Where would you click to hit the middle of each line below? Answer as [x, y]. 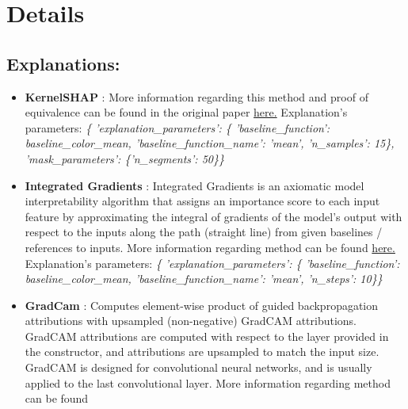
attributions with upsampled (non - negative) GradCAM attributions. [191, 321]
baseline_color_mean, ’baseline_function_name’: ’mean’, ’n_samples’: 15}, [210, 143]
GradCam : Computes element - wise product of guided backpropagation [202, 305]
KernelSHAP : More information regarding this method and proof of [196, 96]
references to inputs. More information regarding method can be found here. [210, 247]
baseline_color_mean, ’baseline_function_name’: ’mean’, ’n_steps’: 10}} [204, 279]
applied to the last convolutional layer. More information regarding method [208, 382]
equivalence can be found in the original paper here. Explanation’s [186, 112]
